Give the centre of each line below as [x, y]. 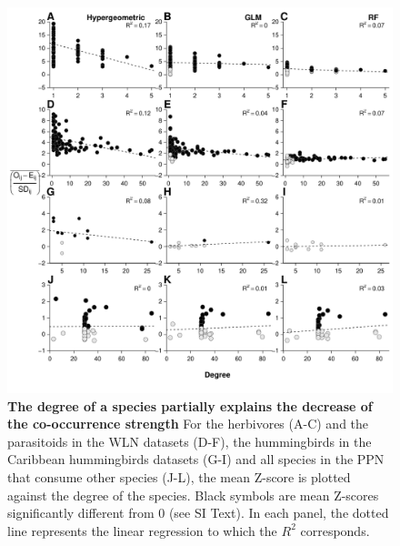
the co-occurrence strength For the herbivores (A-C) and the [188, 424]
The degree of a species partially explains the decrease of [190, 405]
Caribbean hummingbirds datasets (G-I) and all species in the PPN [196, 459]
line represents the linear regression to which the [142, 530]
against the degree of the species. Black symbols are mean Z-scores [193, 495]
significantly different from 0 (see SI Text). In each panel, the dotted [198, 513]
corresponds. [335, 530]
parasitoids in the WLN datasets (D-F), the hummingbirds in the [190, 441]
